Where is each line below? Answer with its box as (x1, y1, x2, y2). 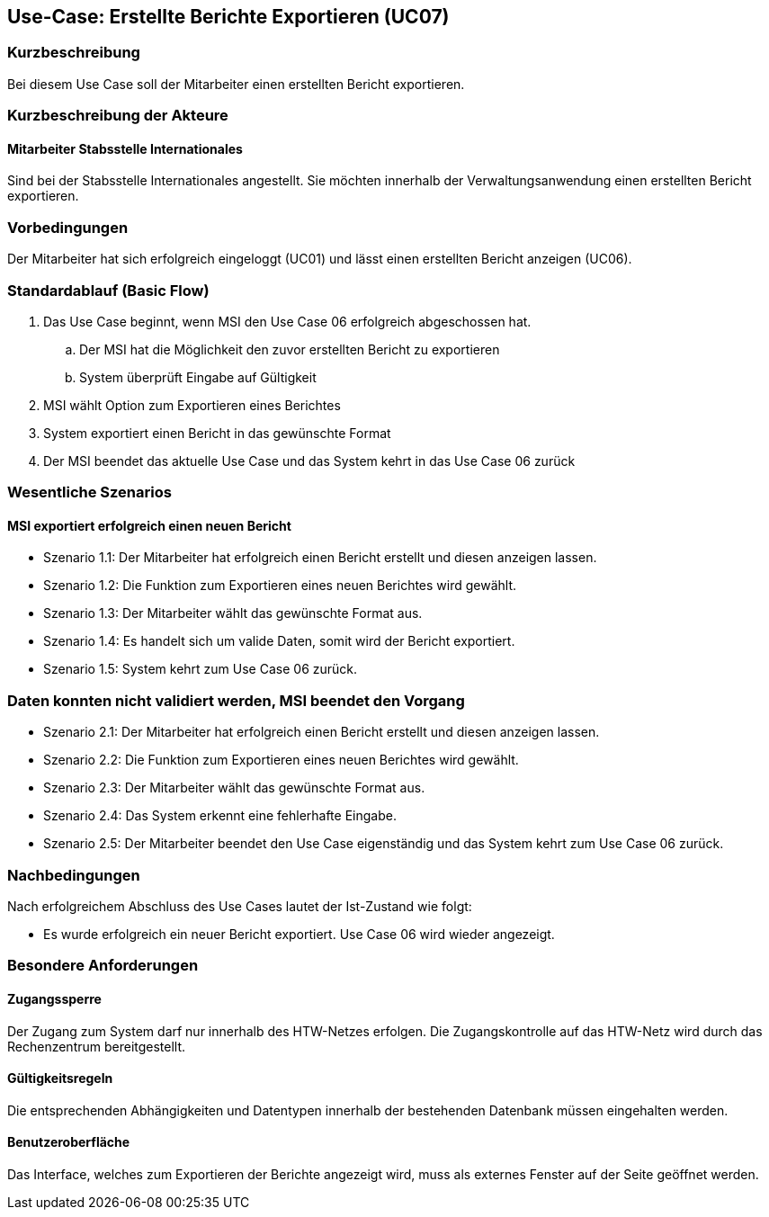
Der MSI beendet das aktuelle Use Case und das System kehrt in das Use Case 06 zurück (43, 452, 576, 469)
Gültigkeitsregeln (7, 1070, 113, 1087)
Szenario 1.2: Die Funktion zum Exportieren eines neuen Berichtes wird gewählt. (43, 577, 517, 594)
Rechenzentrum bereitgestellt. (7, 1038, 186, 1054)
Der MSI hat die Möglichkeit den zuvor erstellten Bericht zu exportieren (79, 341, 500, 357)
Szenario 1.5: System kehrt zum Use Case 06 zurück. (43, 661, 358, 677)
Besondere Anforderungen (7, 956, 199, 975)
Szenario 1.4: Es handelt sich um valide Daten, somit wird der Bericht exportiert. (43, 633, 515, 649)
